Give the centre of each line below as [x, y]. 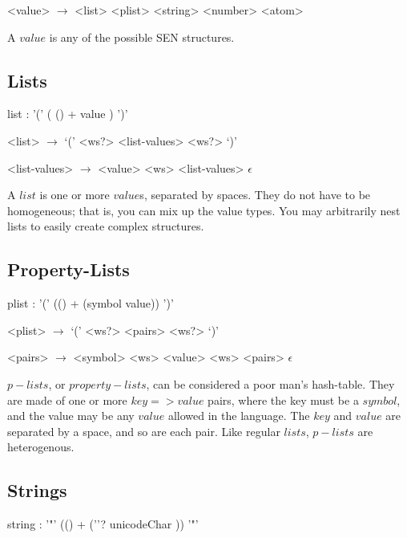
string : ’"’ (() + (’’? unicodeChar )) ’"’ [103, 524]
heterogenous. [41, 447]
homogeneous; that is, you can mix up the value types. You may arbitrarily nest [204, 210]
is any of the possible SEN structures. [142, 37]
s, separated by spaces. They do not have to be [255, 195]
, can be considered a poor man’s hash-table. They [270, 383]
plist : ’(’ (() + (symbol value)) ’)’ [91, 303]
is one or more [75, 195]
